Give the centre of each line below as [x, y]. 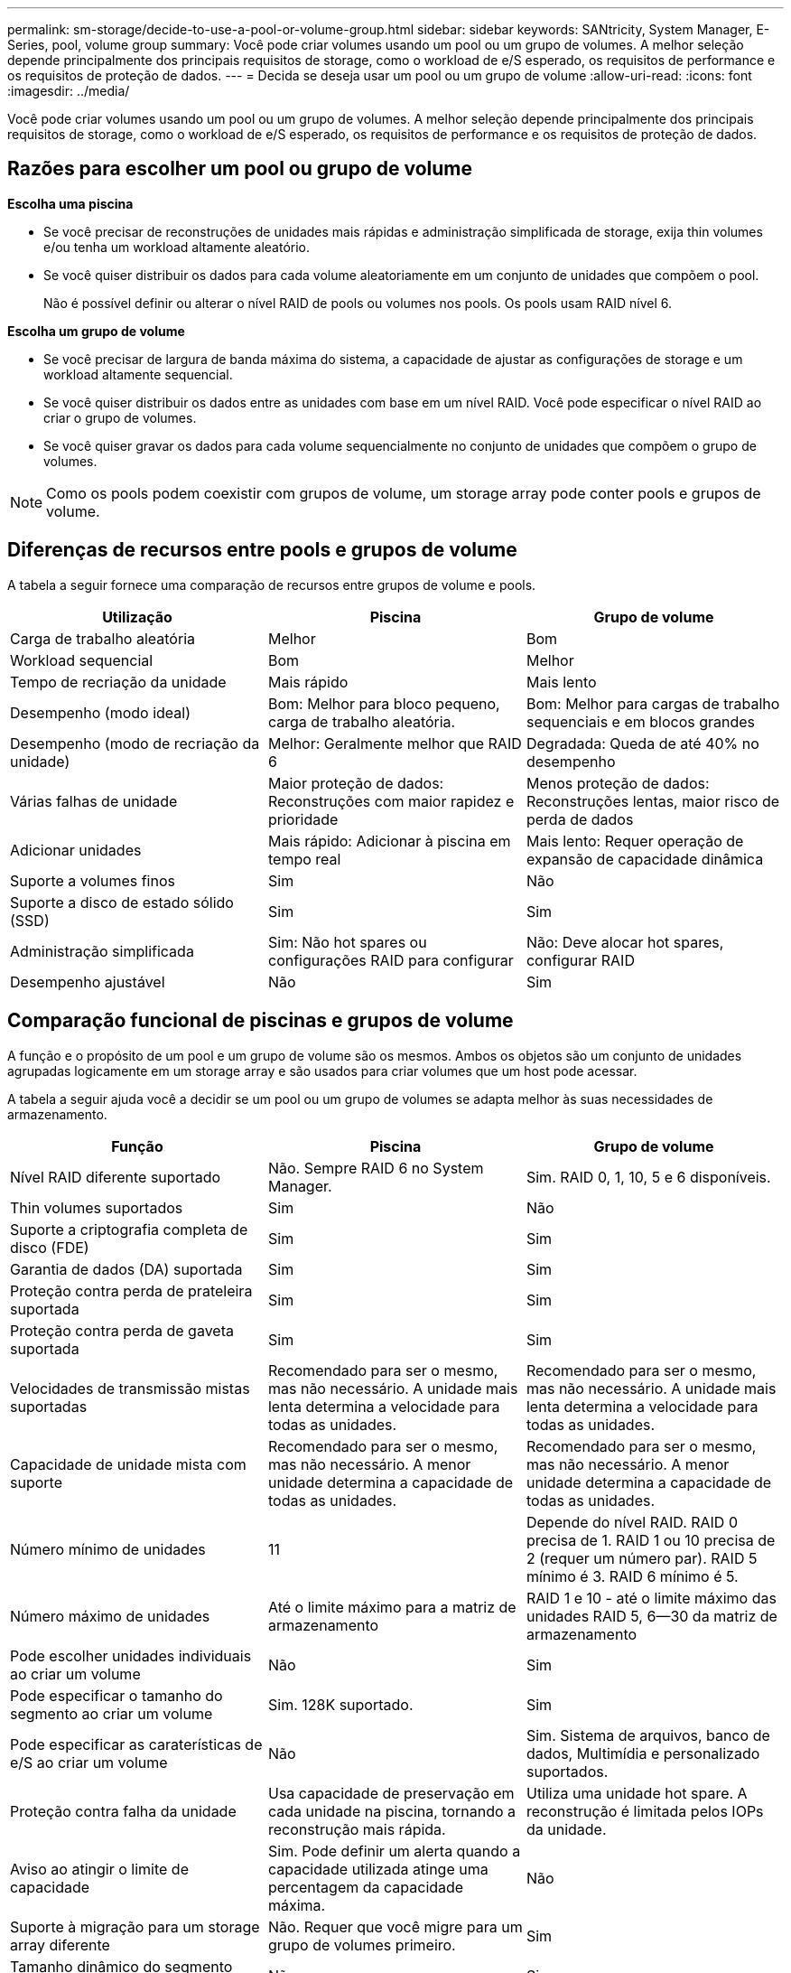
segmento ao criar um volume [112, 1713]
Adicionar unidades [76, 850]
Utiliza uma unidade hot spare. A [637, 1793]
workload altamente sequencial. [138, 374]
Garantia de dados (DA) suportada [126, 1269]
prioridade [303, 819]
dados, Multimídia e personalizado [643, 1753]
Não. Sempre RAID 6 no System [376, 1168]
